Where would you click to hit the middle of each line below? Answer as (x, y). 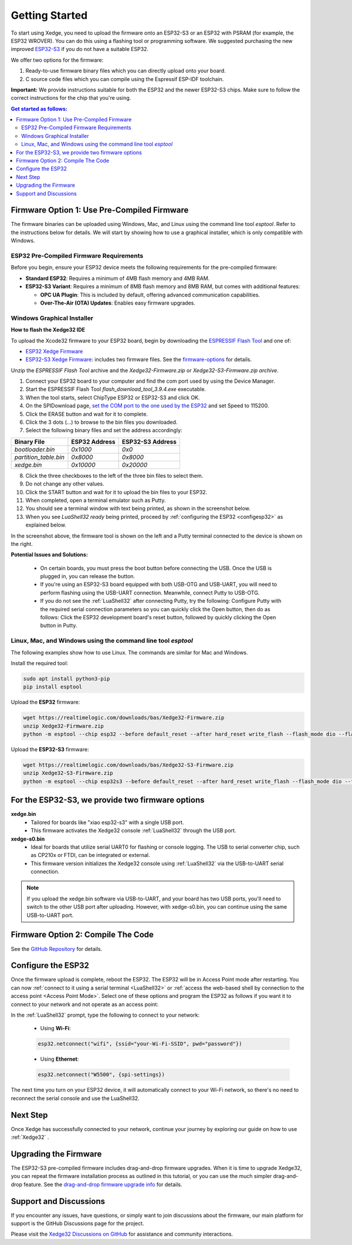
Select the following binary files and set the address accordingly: (104, 430)
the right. (22, 544)
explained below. (46, 525)
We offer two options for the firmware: (57, 60)
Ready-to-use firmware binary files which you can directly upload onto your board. (126, 71)
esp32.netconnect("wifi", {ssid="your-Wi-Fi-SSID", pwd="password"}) (140, 1044)
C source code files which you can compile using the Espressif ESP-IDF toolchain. (125, 79)
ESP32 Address (93, 441)
